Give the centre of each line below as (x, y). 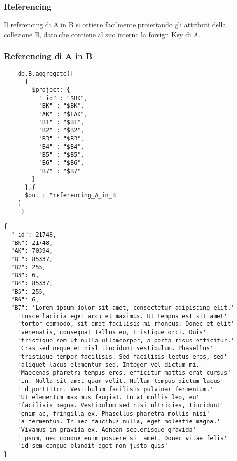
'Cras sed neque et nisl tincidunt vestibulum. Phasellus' (116, 349)
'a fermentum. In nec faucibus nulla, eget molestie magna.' (119, 422)
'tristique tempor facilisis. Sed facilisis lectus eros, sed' (123, 356)
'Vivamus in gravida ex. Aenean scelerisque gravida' (107, 430)
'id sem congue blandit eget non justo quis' (93, 446)
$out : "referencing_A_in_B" (72, 195)
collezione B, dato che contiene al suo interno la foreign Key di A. (102, 34)
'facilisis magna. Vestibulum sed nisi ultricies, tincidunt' (121, 405)
